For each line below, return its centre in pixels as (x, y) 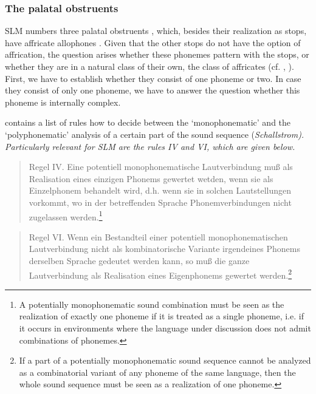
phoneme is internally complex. (63, 102)
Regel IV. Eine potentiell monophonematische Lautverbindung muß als (161, 167)
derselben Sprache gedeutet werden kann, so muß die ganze (139, 260)
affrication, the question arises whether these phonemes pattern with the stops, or (157, 54)
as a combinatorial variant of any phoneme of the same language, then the (157, 372)
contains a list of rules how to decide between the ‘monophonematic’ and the (148, 122)
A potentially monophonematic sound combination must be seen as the (152, 304)
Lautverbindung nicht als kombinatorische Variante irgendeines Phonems (164, 249)
